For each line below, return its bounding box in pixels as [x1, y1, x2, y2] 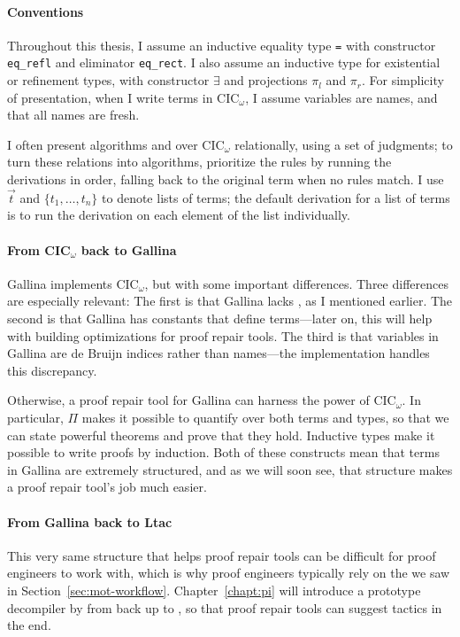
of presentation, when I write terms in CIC [7, 88, 240, 106]
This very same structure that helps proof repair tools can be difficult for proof [7, 546, 436, 564]
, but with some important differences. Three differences [144, 274, 448, 292]
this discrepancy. [7, 361, 97, 379]
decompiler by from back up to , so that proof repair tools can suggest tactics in [7, 598, 442, 617]
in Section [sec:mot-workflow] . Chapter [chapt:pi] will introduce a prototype [7, 580, 421, 599]
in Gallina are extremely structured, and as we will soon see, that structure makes [7, 460, 453, 478]
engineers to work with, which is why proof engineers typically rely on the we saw [7, 563, 450, 582]
